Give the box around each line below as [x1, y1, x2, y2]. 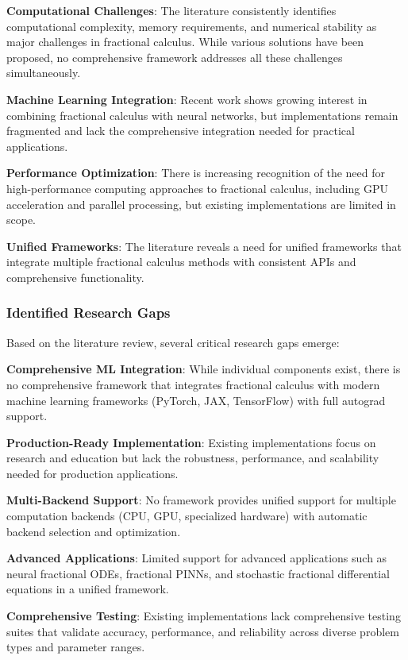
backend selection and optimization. [6, 523, 181, 539]
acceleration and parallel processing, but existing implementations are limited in [6, 195, 396, 212]
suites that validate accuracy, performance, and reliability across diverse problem [6, 623, 399, 639]
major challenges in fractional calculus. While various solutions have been [6, 33, 364, 50]
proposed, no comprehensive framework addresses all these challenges [6, 48, 343, 65]
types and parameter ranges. [6, 639, 145, 655]
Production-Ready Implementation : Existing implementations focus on [6, 434, 376, 450]
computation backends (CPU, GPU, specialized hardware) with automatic [6, 508, 368, 524]
